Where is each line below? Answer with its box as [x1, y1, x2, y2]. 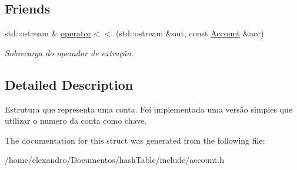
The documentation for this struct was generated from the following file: [5, 134, 265, 146]
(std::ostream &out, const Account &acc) [115, 27, 264, 39]
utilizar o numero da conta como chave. [5, 114, 147, 127]
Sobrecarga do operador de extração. [5, 46, 134, 59]
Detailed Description [5, 75, 134, 93]
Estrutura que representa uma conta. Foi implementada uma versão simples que [5, 103, 293, 115]
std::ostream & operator [5, 27, 91, 39]
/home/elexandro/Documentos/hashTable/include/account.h [5, 154, 224, 166]
